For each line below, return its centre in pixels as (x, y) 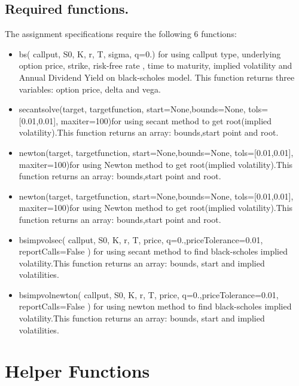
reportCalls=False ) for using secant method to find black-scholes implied (153, 251)
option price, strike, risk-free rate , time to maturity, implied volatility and (155, 65)
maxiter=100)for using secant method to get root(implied (166, 120)
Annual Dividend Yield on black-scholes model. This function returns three (157, 77)
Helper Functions (77, 371)
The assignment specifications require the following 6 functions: (121, 34)
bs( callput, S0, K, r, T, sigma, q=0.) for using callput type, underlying (150, 53)
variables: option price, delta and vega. (90, 89)
